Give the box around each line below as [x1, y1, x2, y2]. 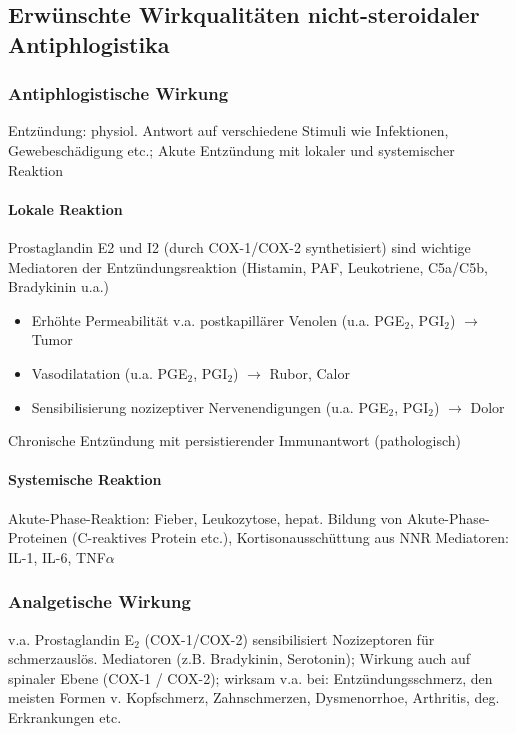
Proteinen [8, 527, 68, 548]
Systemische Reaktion [8, 469, 162, 490]
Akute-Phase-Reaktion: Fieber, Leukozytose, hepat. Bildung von [8, 507, 403, 528]
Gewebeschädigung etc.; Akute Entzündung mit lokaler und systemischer [8, 139, 455, 160]
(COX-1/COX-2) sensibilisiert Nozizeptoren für [144, 628, 435, 649]
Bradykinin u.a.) [8, 276, 109, 297]
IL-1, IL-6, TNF [8, 546, 106, 567]
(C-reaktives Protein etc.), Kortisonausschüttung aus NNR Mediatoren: [72, 527, 509, 548]
